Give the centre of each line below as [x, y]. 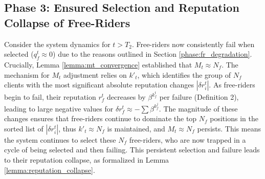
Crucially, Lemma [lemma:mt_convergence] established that [98, 64]
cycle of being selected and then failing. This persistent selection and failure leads [132, 150]
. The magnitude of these [198, 108]
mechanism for [27, 74]
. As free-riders [232, 85]
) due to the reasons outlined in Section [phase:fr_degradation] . [152, 54]
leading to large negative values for [59, 108]
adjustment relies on [95, 74]
